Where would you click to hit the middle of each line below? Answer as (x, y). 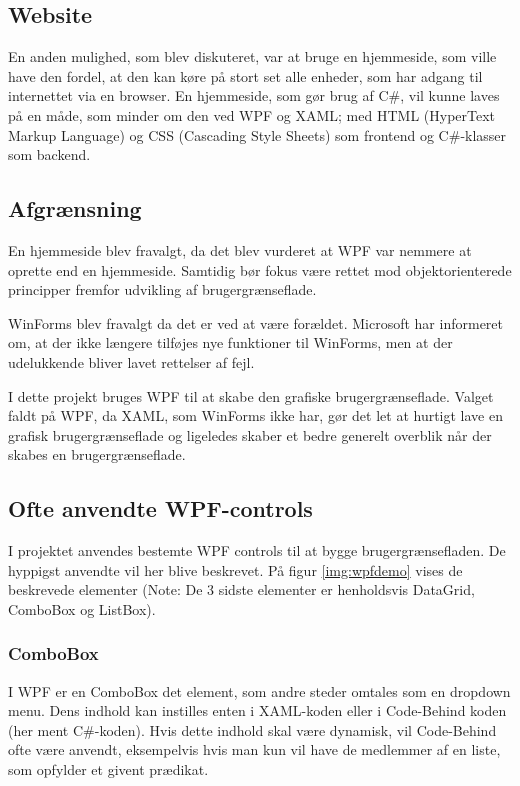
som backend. (49, 154)
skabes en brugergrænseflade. (97, 454)
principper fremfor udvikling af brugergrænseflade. (162, 289)
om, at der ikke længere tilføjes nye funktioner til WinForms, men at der (230, 342)
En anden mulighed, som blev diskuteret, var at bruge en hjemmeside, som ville (252, 56)
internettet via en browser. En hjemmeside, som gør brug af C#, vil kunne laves (254, 95)
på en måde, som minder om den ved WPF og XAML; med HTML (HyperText (252, 114)
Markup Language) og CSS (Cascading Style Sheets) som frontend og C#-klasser (257, 134)
